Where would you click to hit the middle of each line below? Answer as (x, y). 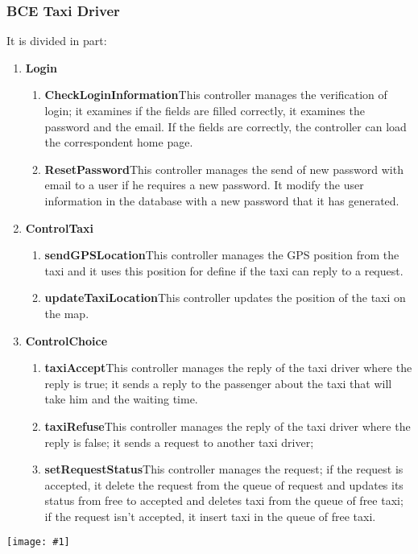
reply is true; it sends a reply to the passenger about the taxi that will (218, 383)
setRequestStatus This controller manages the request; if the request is (224, 469)
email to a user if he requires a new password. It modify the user (204, 185)
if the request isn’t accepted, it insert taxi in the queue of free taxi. (210, 516)
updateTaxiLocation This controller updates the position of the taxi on (225, 298)
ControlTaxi (60, 227)
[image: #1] (38, 542)
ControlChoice (66, 340)
